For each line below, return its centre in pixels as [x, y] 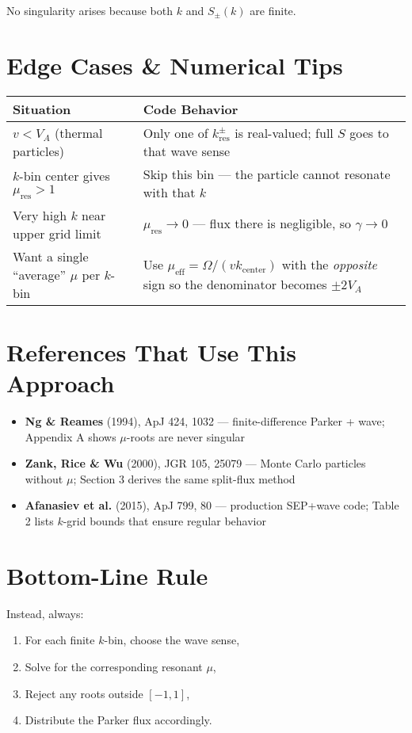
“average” [40, 274]
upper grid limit [57, 233]
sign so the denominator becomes [235, 284]
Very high [40, 215]
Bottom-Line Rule [107, 575]
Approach [61, 383]
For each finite [60, 640]
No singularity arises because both [90, 10]
